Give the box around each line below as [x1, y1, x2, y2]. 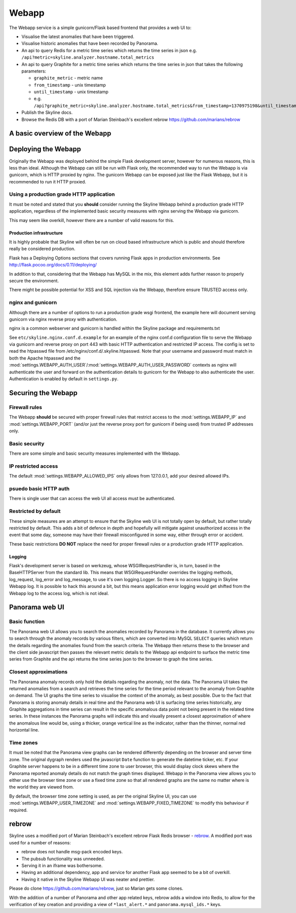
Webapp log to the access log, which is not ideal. [9, 590, 109, 596]
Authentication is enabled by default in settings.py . [9, 376, 118, 382]
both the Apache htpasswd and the [9, 355, 81, 361]
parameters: [21, 68, 46, 74]
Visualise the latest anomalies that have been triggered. [21, 34, 134, 39]
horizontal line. [9, 727, 39, 733]
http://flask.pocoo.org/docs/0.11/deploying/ [9, 262, 97, 268]
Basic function [9, 618, 45, 625]
